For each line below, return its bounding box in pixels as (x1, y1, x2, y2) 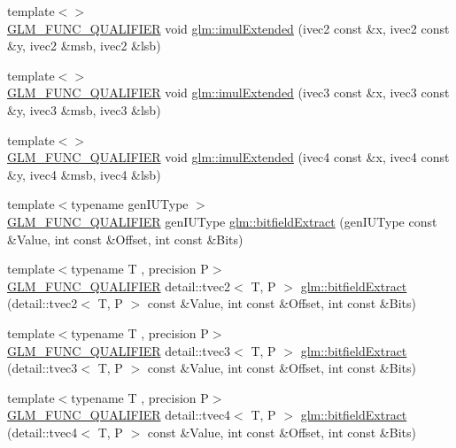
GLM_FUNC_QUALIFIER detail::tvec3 (7, 341, 231, 359)
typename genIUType (71, 195, 189, 213)
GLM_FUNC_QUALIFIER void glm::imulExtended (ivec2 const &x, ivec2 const (7, 19, 450, 37)
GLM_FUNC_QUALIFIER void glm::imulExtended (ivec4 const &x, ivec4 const (7, 148, 450, 166)
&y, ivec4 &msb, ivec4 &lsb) (7, 165, 161, 183)
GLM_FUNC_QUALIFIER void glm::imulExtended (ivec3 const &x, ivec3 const (7, 83, 450, 102)
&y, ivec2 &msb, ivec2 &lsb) (7, 36, 161, 55)
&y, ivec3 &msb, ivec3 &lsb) (7, 100, 161, 119)
